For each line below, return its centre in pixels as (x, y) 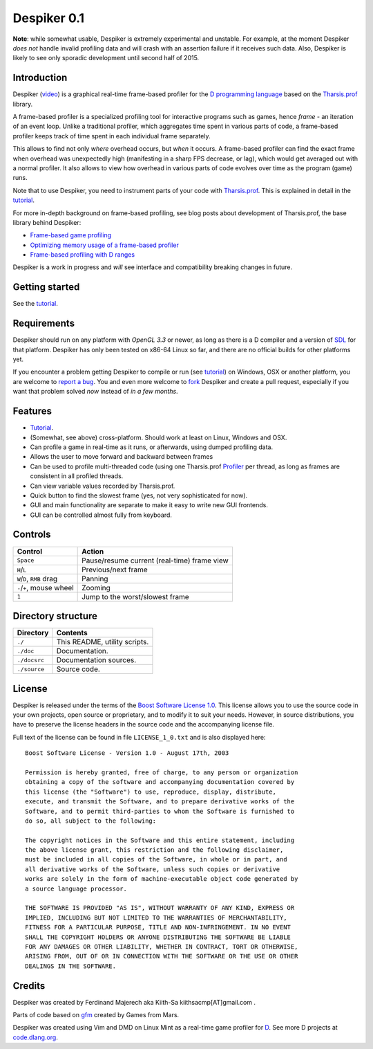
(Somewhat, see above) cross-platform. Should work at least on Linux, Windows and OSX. (159, 437)
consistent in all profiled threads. (77, 476)
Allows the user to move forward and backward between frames (122, 457)
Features (32, 411)
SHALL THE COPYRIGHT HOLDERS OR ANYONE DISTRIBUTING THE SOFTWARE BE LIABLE (158, 937)
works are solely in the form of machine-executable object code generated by (162, 879)
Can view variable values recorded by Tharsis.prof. (103, 486)
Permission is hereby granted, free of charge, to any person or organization (162, 772)
